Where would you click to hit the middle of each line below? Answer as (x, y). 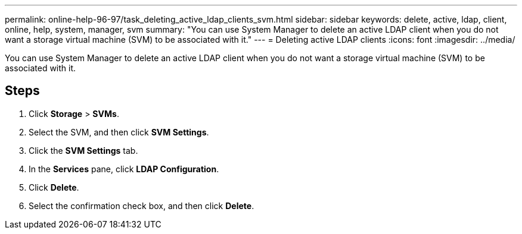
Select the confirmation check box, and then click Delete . (142, 205)
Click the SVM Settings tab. (83, 150)
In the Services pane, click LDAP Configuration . (124, 169)
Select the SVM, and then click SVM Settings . (119, 132)
